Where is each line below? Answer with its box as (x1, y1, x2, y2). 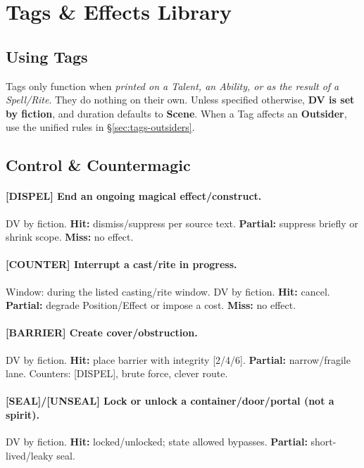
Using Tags (6, 45, 88, 67)
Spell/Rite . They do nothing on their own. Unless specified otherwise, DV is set (6, 92, 355, 107)
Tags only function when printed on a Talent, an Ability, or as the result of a (6, 78, 339, 93)
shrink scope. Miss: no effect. (6, 229, 134, 244)
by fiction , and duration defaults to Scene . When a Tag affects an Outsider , (6, 106, 347, 120)
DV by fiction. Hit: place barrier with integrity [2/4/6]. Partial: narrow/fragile (6, 352, 351, 367)
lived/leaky (6, 448, 54, 462)
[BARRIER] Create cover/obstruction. (6, 325, 198, 340)
